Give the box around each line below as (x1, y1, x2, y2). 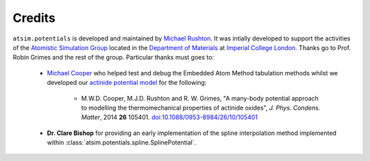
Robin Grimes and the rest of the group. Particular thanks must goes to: (12, 53, 214, 62)
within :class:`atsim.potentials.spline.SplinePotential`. (47, 138, 197, 147)
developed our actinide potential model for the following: (47, 79, 207, 87)
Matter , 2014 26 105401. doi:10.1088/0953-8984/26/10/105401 (81, 113, 258, 121)
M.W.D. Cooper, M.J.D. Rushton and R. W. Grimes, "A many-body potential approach (81, 94, 319, 102)
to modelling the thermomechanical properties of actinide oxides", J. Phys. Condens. (81, 103, 321, 112)
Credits (12, 10, 56, 25)
